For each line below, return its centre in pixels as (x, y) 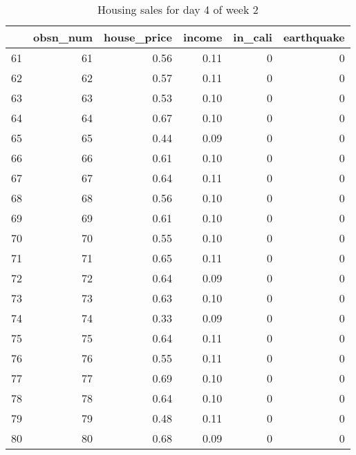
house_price (138, 37)
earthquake (314, 37)
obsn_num (63, 37)
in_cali (253, 37)
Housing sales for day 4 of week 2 (178, 9)
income (203, 37)
